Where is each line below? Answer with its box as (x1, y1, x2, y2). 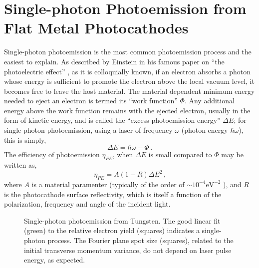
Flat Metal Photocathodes (4, 17, 189, 38)
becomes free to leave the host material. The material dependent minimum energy (4, 85, 255, 96)
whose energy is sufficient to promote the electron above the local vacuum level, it (4, 76, 255, 86)
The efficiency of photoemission (4, 149, 100, 160)
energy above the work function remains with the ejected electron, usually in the (4, 105, 251, 115)
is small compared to (148, 149, 212, 160)
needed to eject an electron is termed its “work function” (4, 95, 178, 106)
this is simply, (4, 134, 46, 145)
